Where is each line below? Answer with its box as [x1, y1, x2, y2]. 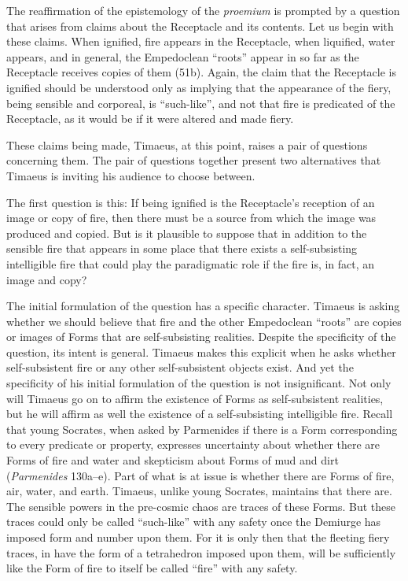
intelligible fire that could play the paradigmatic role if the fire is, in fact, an [6, 255, 375, 272]
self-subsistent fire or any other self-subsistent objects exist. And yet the [6, 359, 354, 376]
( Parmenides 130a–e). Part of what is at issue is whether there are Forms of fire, [6, 467, 395, 483]
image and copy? [6, 271, 87, 287]
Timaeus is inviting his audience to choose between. [6, 167, 255, 183]
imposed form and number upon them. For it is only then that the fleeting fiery [6, 529, 390, 545]
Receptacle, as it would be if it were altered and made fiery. [6, 110, 294, 127]
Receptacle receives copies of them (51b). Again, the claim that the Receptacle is [6, 64, 397, 80]
